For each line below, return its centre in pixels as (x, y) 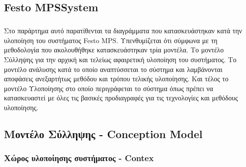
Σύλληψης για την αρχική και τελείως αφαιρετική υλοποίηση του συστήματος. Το (120, 59)
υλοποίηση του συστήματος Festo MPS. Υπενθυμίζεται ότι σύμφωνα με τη (111, 40)
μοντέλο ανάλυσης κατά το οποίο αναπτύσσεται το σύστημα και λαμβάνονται (113, 69)
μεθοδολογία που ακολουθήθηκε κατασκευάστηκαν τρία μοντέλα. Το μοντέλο (114, 50)
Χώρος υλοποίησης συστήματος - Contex (79, 158)
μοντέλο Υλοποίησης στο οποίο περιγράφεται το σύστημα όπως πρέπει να (109, 88)
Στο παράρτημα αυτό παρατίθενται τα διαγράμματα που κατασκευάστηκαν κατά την (123, 31)
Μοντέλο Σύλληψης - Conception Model (103, 133)
